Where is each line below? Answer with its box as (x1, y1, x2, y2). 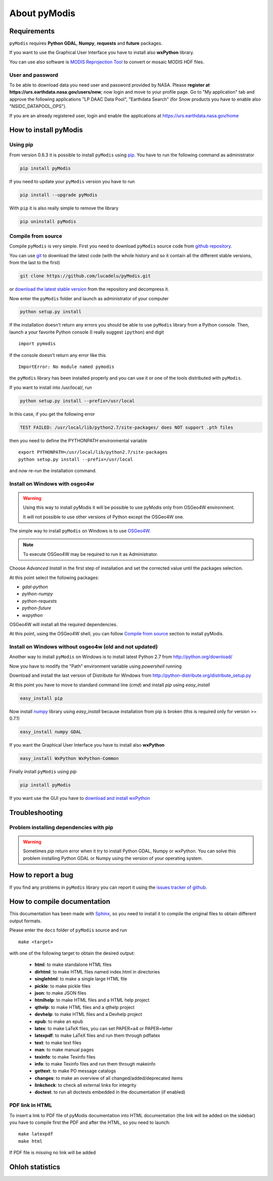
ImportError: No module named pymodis (18, 364, 115, 370)
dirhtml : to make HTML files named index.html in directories (34, 968, 160, 974)
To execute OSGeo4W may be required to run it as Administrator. (23, 551, 158, 557)
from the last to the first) (9, 260, 60, 266)
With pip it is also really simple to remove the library (9, 205, 119, 211)
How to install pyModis (9, 126, 83, 134)
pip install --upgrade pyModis (20, 192, 98, 197)
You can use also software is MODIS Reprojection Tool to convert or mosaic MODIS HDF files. (9, 59, 204, 65)
